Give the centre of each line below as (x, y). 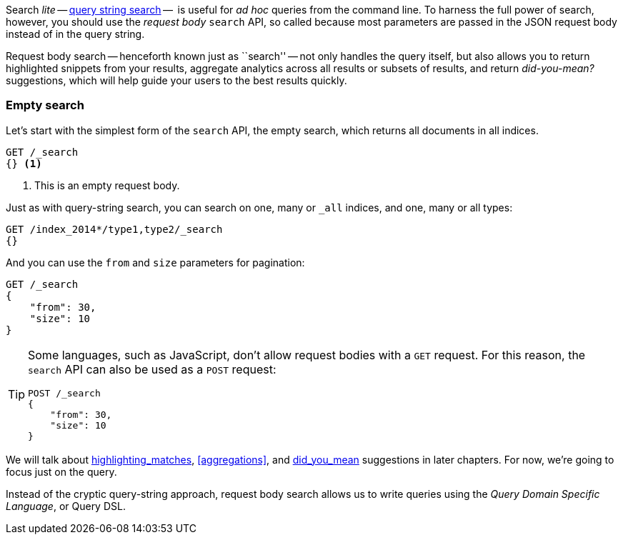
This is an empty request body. (107, 185)
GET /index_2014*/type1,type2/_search (114, 229)
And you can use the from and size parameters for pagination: (155, 262)
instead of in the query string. (75, 34)
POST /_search (64, 393)
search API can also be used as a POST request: (152, 369)
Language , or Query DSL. (66, 506)
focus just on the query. (61, 471)
